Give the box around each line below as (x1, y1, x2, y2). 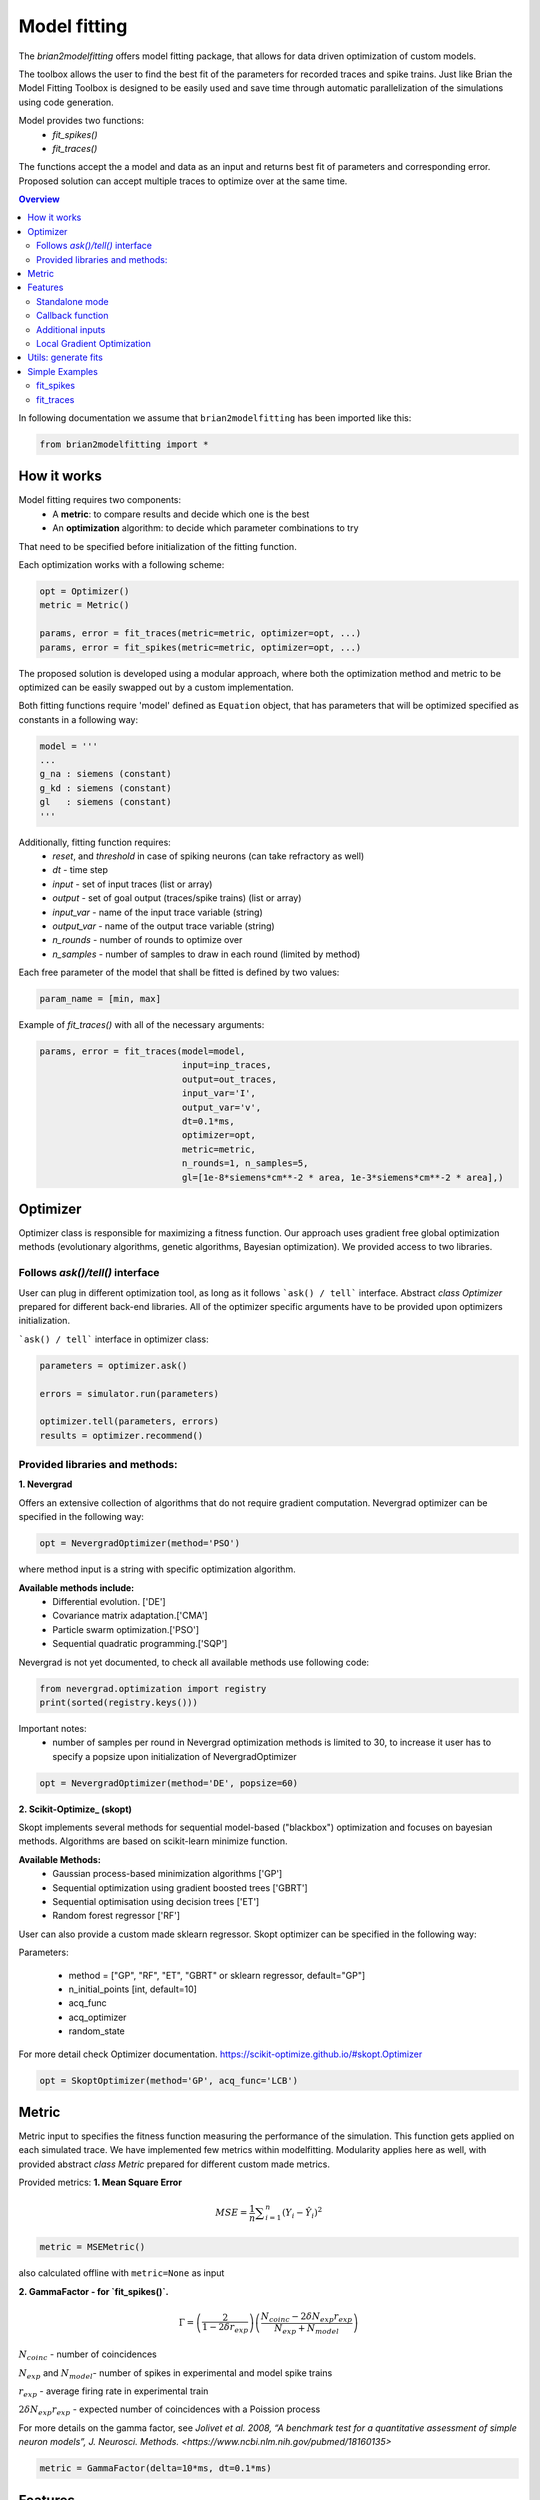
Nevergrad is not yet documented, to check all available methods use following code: (18, 1656, 370, 1668)
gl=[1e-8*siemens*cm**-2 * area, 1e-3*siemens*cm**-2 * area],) (181, 1171, 504, 1183)
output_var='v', (181, 1101, 262, 1113)
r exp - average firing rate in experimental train (18, 2385, 209, 2399)
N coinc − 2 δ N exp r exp (260, 2310, 353, 2324)
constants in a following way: (18, 713, 139, 725)
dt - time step (52, 864, 109, 876)
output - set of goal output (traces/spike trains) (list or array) (52, 892, 302, 904)
